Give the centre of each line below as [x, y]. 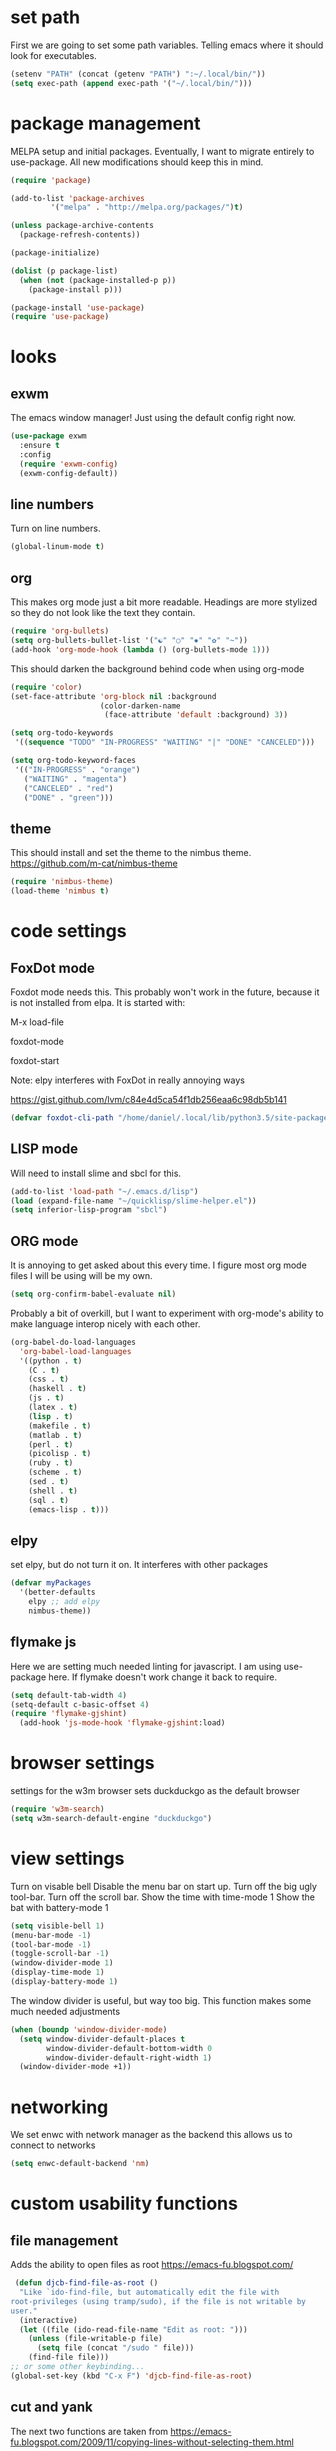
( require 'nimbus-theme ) [62, 882]
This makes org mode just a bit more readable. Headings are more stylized [164, 602]
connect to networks [53, 2145]
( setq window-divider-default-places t [102, 2039]
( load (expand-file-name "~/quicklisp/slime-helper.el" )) [133, 1201]
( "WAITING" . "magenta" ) [75, 779]
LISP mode [44, 1149]
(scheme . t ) [55, 1472]
